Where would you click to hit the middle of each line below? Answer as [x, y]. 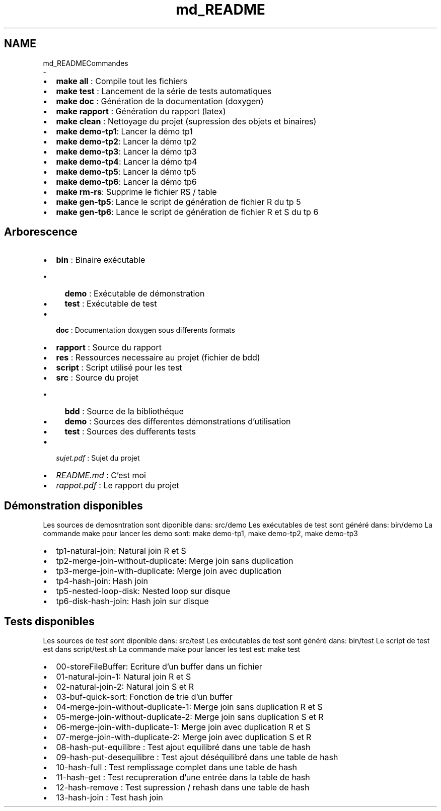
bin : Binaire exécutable [101, 260]
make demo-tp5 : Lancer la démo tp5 [126, 171]
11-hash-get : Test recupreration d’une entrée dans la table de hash [183, 778]
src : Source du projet [97, 378]
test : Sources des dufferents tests [130, 432]
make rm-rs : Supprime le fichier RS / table [136, 192]
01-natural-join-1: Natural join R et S [124, 677]
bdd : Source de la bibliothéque [124, 412]
